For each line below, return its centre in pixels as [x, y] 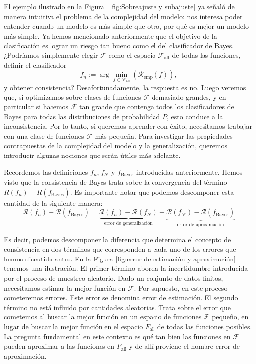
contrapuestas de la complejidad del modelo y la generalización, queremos [116, 145]
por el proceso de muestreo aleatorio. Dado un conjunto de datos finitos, [114, 278]
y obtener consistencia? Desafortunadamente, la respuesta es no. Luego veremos [125, 87]
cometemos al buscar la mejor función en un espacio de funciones [103, 317]
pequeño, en [230, 317]
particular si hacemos [36, 106]
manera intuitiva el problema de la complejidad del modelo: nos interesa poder [123, 16]
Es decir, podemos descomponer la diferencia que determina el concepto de [118, 239]
